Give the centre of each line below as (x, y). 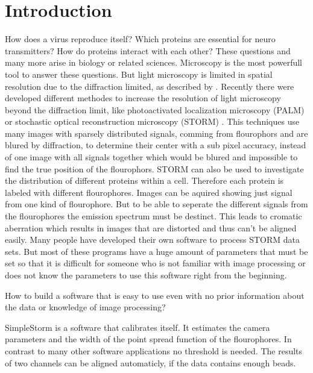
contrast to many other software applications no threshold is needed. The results (154, 350)
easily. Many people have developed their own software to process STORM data (153, 240)
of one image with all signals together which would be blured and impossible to (151, 157)
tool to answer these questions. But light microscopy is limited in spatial (139, 74)
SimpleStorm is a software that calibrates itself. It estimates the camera (138, 327)
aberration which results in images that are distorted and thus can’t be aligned (151, 227)
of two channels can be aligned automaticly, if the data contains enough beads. (150, 362)
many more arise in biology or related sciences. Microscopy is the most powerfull (153, 62)
